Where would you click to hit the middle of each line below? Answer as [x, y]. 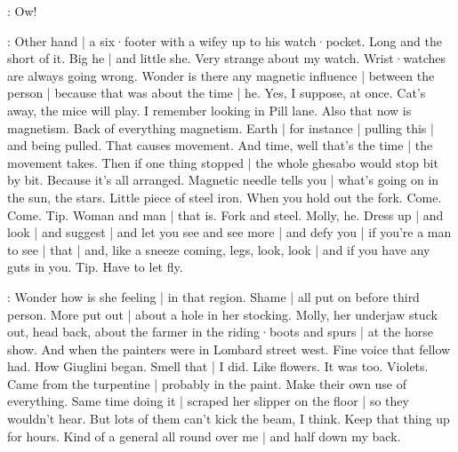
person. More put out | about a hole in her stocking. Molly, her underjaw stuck [222, 314]
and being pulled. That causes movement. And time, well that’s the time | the [220, 145]
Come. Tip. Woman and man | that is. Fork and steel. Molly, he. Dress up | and [225, 214]
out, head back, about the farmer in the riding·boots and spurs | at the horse [220, 332]
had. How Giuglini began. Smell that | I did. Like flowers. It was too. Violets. [218, 366]
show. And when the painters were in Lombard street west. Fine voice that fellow [229, 349]
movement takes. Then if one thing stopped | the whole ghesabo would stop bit [223, 162]
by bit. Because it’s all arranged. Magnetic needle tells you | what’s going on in [223, 180]
